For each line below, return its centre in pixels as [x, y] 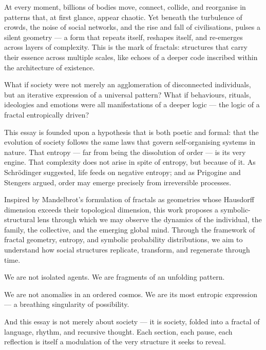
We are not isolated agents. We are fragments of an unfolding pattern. [115, 277]
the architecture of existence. [50, 67]
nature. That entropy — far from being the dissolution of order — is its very [125, 152]
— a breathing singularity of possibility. [67, 304]
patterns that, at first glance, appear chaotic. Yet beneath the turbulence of [123, 17]
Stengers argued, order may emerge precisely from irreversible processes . [118, 182]
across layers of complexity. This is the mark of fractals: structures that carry [126, 47]
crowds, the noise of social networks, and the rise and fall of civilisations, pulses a [132, 27]
